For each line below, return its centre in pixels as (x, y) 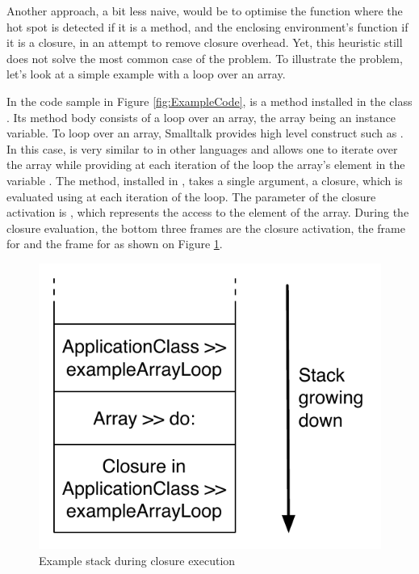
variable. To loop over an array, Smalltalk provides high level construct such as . (205, 133)
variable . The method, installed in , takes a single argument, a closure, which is (205, 180)
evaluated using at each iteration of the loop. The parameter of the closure (191, 196)
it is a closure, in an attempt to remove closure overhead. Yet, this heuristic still (205, 42)
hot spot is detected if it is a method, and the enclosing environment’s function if (207, 26)
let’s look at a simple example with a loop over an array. (146, 74)
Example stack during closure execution (137, 560)
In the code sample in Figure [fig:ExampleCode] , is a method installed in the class (209, 101)
